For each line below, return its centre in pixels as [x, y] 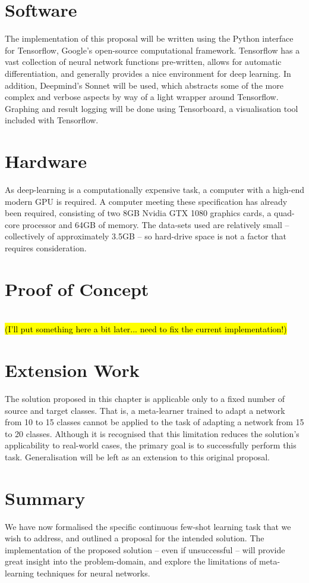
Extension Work [72, 370]
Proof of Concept [77, 289]
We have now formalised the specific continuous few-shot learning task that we [148, 526]
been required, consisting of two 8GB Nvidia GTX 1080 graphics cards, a [138, 213]
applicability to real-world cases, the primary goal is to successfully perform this [151, 445]
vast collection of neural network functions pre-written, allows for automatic [143, 62]
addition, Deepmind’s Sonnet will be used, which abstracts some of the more [144, 85]
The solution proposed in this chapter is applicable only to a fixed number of [145, 398]
